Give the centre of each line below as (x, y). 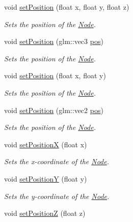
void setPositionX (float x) (46, 144)
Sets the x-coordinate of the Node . (57, 161)
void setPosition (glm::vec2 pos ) (54, 110)
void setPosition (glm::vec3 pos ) (54, 41)
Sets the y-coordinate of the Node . (57, 196)
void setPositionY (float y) (46, 178)
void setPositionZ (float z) (45, 213)
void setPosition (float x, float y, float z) (67, 7)
